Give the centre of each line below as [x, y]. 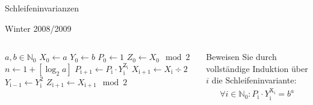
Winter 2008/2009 [38, 28]
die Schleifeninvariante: [254, 80]
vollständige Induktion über [257, 68]
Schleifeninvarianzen [42, 8]
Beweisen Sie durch [241, 57]
